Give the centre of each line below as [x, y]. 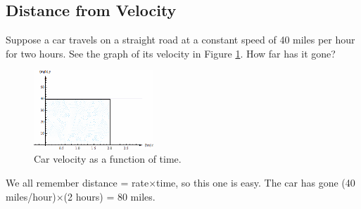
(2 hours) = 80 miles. [109, 196]
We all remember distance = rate [77, 182]
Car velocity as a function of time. [108, 159]
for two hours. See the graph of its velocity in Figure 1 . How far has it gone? [171, 53]
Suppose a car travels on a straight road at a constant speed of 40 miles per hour [180, 40]
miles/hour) [31, 196]
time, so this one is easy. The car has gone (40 [256, 182]
